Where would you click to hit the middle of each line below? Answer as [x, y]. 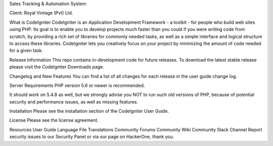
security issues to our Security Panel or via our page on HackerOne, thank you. [92, 137]
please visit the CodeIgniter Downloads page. [57, 67]
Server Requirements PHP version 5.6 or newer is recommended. [77, 85]
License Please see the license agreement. [54, 120]
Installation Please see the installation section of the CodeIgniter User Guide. [89, 111]
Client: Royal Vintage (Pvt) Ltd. [41, 13]
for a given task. [26, 51]
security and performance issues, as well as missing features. [74, 102]
